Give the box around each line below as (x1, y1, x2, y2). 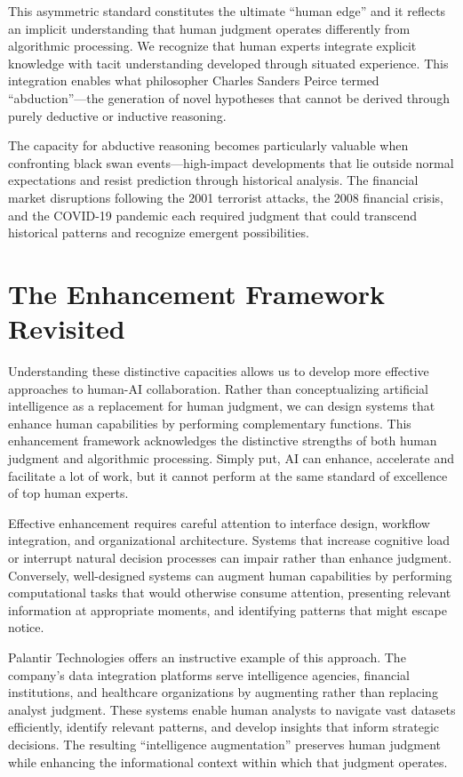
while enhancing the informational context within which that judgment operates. (8, 752, 448, 771)
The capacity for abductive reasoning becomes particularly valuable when (8, 136, 409, 155)
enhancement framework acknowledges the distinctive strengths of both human (8, 431, 437, 450)
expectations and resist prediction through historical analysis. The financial (8, 171, 419, 189)
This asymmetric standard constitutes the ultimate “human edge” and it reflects (8, 2, 446, 20)
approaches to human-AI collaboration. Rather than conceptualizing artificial (8, 379, 428, 397)
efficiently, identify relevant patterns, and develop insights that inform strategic (8, 717, 440, 736)
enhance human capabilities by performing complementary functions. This (8, 413, 411, 432)
